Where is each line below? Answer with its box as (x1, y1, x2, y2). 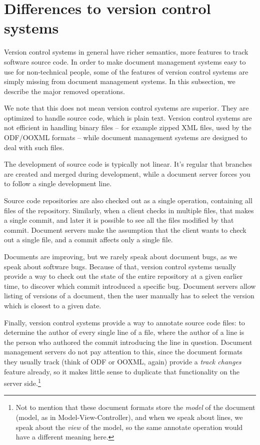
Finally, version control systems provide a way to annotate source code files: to (4, 317, 245, 327)
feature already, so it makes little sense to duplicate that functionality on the (4, 366, 239, 376)
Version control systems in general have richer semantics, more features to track (4, 47, 248, 57)
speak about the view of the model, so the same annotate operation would (15, 421, 243, 432)
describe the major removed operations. (4, 86, 125, 96)
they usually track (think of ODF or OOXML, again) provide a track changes (4, 356, 241, 366)
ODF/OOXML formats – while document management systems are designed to (4, 132, 247, 143)
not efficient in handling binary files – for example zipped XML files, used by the (4, 122, 251, 133)
